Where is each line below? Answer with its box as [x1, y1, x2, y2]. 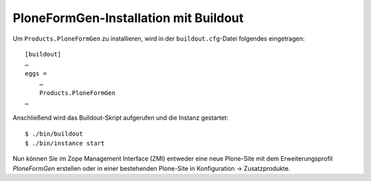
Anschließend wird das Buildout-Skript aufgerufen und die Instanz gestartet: [12, 114, 229, 122]
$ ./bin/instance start [25, 140, 105, 147]
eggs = [25, 70, 47, 77]
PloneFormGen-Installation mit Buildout [12, 10, 244, 25]
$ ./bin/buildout [25, 129, 83, 138]
